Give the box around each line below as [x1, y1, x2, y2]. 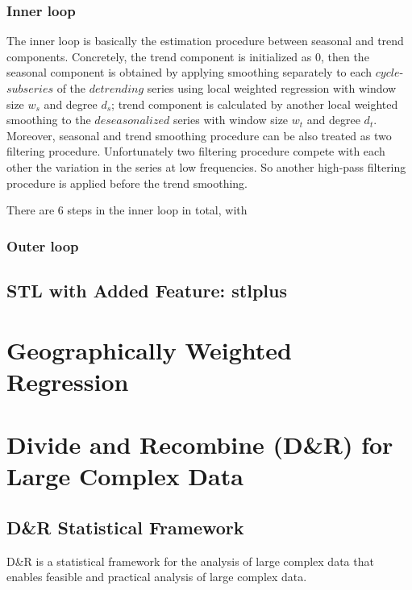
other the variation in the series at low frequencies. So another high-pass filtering [6, 158, 406, 175]
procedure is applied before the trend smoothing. [6, 174, 248, 191]
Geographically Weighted [6, 333, 293, 366]
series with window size [173, 111, 289, 128]
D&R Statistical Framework [6, 514, 244, 539]
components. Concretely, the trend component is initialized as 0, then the [6, 48, 369, 64]
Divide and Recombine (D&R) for [6, 428, 393, 461]
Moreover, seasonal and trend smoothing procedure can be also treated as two [6, 127, 392, 143]
